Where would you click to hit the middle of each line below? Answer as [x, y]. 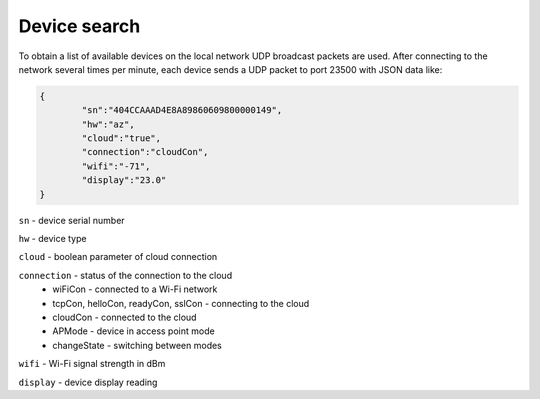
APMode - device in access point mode [133, 331]
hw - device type [52, 239]
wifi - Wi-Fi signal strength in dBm [92, 364]
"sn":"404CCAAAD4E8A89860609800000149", [182, 110]
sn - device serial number [71, 220]
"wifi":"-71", [116, 166]
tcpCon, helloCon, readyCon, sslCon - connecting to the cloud [181, 303]
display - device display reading [88, 382]
